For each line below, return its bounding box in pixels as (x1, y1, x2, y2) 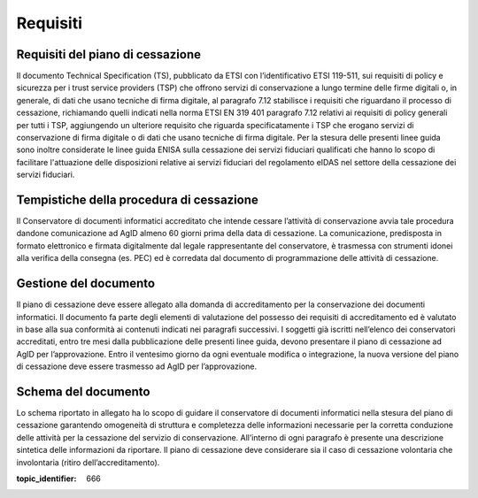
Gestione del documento (16, 276, 155, 291)
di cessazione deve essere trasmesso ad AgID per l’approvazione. (16, 361, 258, 372)
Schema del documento (16, 384, 150, 399)
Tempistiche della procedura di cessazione (16, 193, 258, 207)
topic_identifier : (16, 473, 77, 484)
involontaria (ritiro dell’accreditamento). (16, 456, 160, 468)
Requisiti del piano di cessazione (16, 47, 201, 62)
